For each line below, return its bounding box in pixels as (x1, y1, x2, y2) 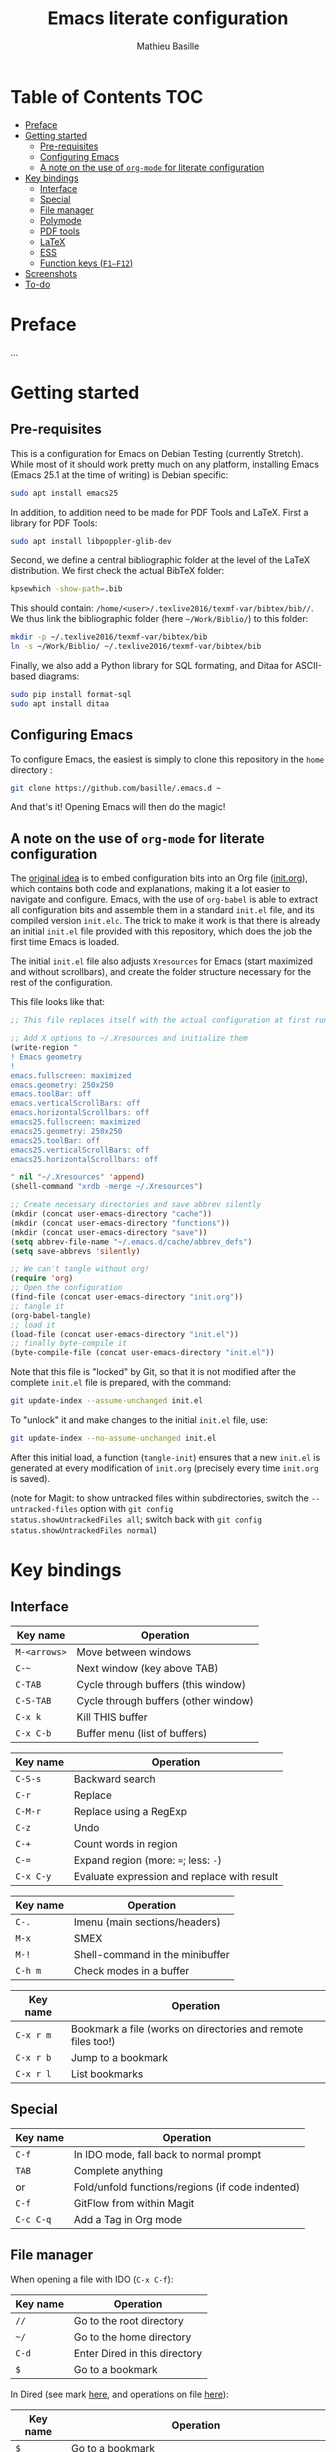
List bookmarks (70, 2067, 144, 2081)
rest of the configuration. (10, 977, 113, 989)
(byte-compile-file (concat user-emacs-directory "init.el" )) (10, 1348, 275, 1358)
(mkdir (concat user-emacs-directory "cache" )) (10, 1209, 213, 1219)
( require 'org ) (10, 1273, 74, 1284)
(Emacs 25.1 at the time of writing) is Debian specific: (10, 468, 229, 481)
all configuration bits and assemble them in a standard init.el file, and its (10, 904, 315, 916)
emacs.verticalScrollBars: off (10, 1098, 141, 1109)
